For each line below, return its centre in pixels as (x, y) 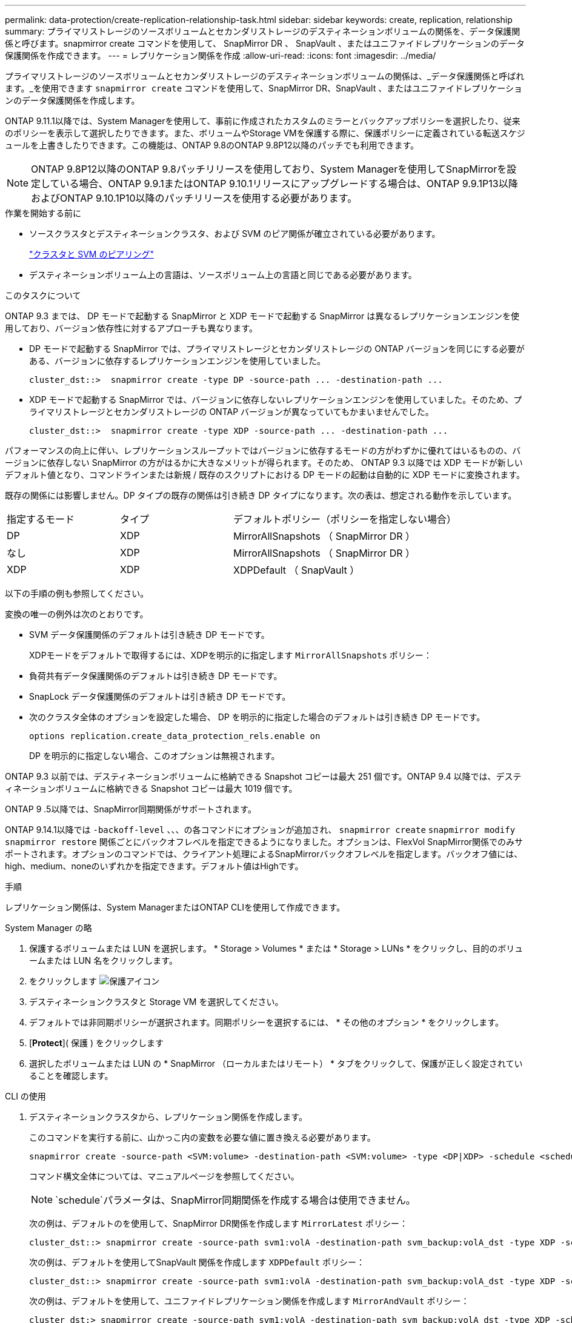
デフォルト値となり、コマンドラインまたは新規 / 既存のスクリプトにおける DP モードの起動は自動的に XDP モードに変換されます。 (265, 475)
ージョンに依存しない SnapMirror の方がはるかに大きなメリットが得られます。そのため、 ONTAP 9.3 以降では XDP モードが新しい (264, 463)
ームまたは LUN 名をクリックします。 (103, 960)
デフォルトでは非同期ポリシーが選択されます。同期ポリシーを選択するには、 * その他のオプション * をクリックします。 (266, 1022)
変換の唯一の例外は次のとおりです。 (77, 614)
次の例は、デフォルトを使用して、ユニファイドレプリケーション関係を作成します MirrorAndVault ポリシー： (249, 1301)
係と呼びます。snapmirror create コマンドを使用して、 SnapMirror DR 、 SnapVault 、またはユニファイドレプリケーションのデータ (265, 43)
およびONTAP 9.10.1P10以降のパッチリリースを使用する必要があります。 (194, 198)
